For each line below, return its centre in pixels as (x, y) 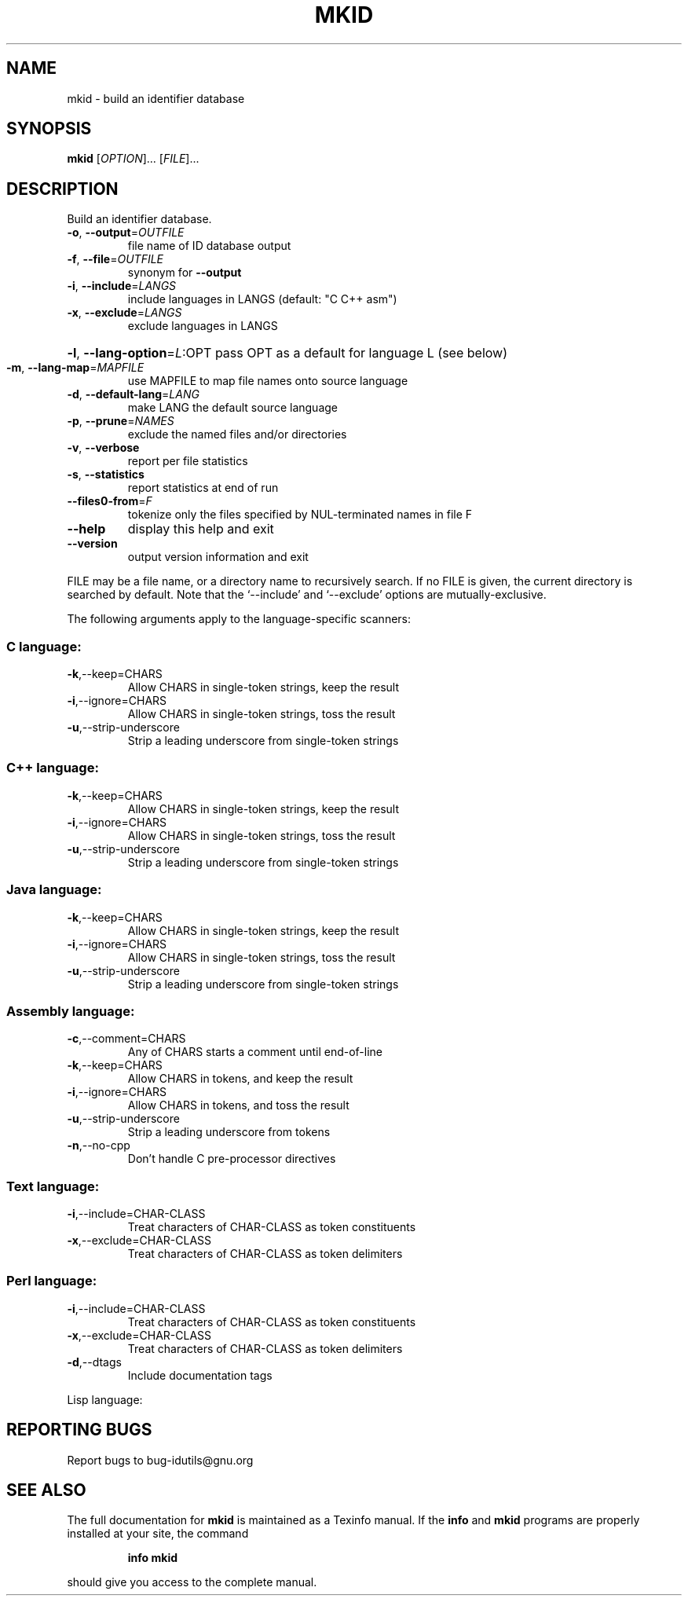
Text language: (53, 1186)
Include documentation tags (200, 1375)
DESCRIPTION (62, 189)
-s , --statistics (106, 475)
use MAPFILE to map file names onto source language (268, 381)
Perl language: (52, 1281)
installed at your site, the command (158, 1534)
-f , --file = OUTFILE (115, 259)
